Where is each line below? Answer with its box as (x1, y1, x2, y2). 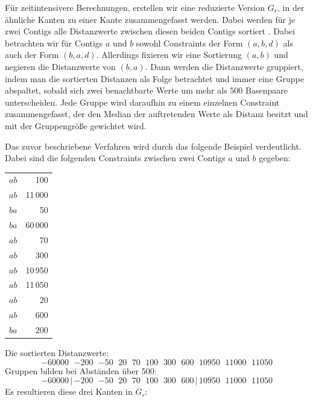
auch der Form (5, 48, 59, 61)
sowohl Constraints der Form (136, 36, 243, 49)
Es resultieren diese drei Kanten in (5, 385, 133, 398)
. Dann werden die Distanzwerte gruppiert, (145, 60, 303, 72)
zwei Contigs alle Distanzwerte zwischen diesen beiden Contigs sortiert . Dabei (5, 25, 296, 37)
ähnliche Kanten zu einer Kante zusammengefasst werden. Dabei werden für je (5, 13, 296, 25)
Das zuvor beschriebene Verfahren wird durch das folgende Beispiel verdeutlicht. (5, 139, 302, 152)
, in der (277, 1, 305, 13)
